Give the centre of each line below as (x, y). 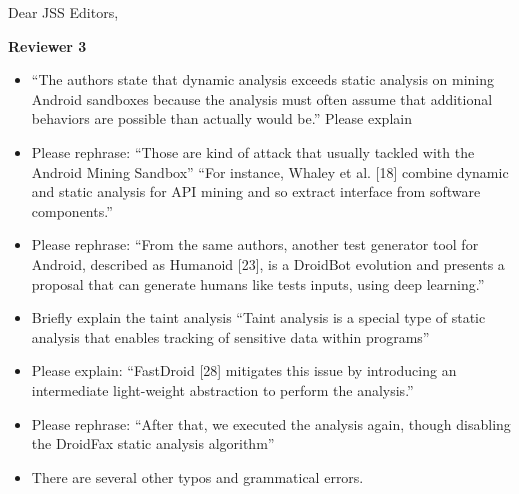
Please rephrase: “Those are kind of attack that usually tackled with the (253, 151)
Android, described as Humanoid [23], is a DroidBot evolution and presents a (268, 263)
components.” (72, 210)
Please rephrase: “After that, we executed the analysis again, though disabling (271, 423)
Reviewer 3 (47, 45)
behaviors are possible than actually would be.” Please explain (221, 118)
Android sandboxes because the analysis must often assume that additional (262, 98)
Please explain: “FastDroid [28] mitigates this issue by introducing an (244, 370)
